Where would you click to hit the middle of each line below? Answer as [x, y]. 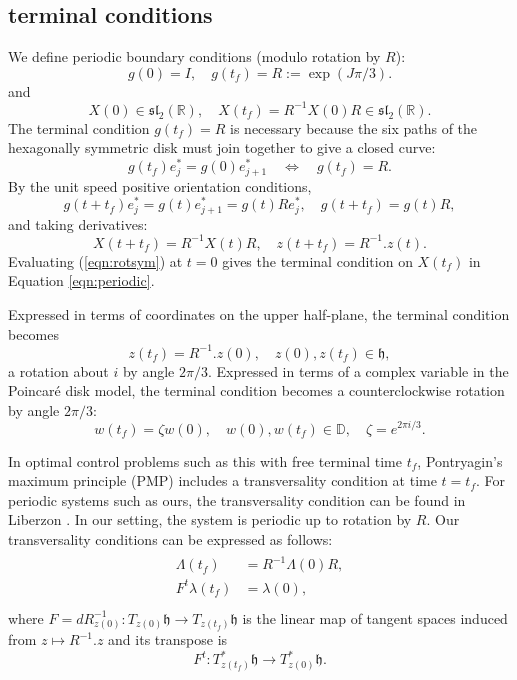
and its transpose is [168, 639]
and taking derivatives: [78, 223]
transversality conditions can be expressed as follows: [170, 538]
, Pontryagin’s [460, 460]
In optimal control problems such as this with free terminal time [205, 460]
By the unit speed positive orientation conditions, [160, 185]
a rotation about [58, 370]
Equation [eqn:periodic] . [81, 280]
